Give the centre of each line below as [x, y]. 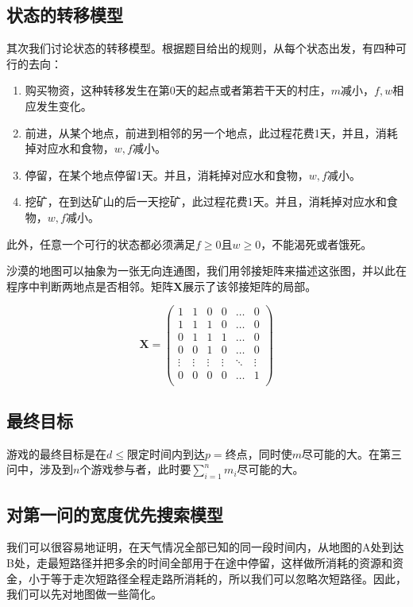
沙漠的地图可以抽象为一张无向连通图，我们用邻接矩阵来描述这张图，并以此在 [206, 271]
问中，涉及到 [40, 469]
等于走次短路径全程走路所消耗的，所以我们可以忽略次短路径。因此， [228, 578]
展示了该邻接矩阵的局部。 [250, 286]
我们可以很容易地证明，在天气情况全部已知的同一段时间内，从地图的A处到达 [205, 547]
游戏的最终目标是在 [56, 453]
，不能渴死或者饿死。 [317, 244]
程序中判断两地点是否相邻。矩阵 [90, 286]
